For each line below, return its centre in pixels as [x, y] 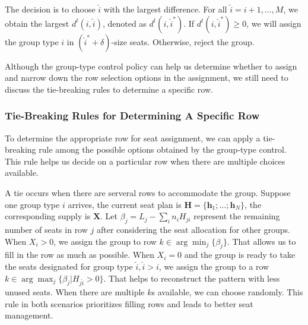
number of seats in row [46, 229]
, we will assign [274, 23]
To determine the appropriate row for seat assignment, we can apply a [133, 138]
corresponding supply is [48, 216]
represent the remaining [237, 216]
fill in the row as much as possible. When [80, 255]
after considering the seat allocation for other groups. [193, 229]
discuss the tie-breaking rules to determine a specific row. [109, 89]
